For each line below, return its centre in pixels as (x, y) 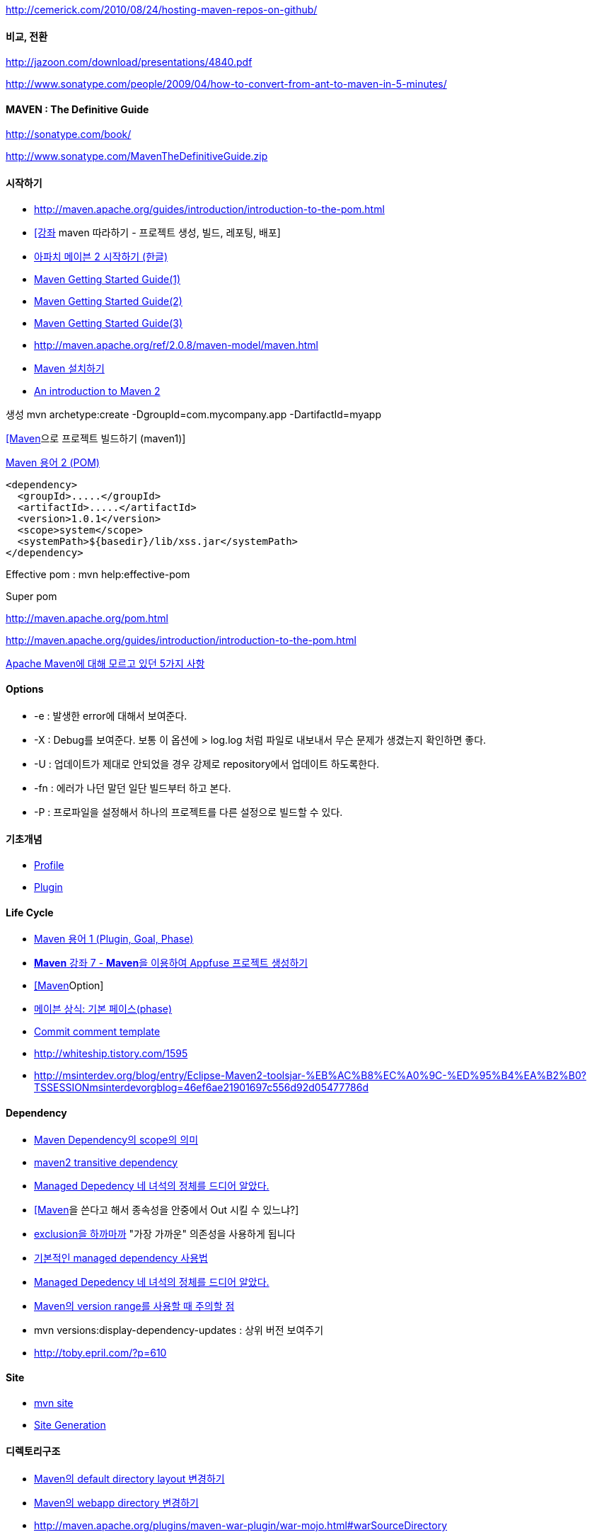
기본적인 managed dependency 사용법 (121, 1257)
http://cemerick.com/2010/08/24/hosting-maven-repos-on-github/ (162, 10)
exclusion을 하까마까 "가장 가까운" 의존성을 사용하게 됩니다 (165, 1233)
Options (25, 689)
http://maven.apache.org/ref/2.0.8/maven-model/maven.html (176, 345)
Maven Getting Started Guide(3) (109, 323)
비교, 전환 (27, 36)
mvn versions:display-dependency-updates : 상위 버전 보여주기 (179, 1330)
